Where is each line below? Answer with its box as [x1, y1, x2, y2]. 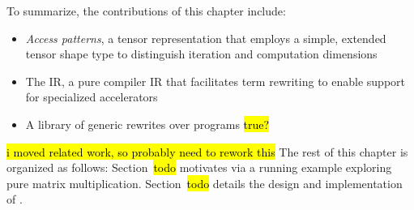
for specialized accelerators [25, 88, 158, 105]
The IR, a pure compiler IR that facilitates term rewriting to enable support [25, 72, 406, 89]
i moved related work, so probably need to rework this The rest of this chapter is [6, 143, 408, 160]
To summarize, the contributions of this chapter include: [6, 2, 286, 19]
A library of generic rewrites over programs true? [25, 115, 270, 132]
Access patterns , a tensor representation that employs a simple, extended [25, 29, 386, 46]
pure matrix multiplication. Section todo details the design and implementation [6, 174, 403, 191]
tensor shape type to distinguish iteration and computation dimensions [25, 45, 378, 62]
